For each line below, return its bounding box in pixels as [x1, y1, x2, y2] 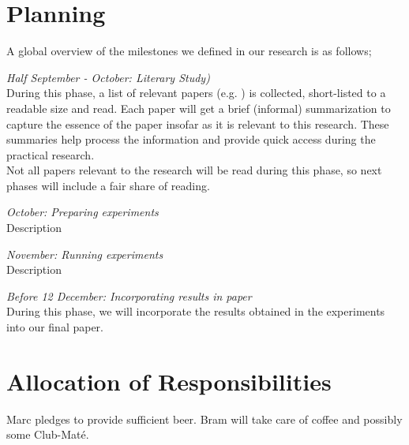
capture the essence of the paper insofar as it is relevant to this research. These [6, 115, 389, 132]
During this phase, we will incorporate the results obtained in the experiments [6, 303, 385, 320]
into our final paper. [6, 319, 104, 335]
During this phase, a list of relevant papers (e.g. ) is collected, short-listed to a [6, 84, 386, 101]
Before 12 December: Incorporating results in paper [6, 287, 252, 304]
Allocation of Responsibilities [6, 365, 332, 397]
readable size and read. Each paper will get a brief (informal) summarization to [6, 99, 391, 116]
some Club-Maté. [6, 426, 89, 443]
